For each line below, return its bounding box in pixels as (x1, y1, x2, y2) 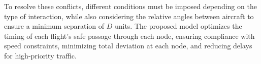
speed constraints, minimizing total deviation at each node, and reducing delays (4, 40, 252, 51)
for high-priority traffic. (4, 50, 77, 60)
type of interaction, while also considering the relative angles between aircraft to (4, 11, 254, 21)
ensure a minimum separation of (4, 21, 105, 31)
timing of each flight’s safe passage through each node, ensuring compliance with (4, 30, 255, 41)
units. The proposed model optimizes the (114, 21, 242, 31)
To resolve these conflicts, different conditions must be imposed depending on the (4, 1, 257, 11)
